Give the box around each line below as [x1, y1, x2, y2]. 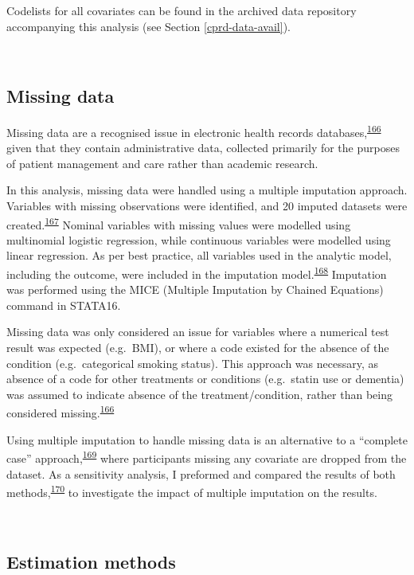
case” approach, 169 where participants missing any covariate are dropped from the [6, 448, 407, 466]
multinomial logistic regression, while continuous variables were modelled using [6, 231, 391, 248]
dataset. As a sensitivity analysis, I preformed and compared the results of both [6, 465, 396, 482]
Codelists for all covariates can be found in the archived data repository [6, 2, 357, 18]
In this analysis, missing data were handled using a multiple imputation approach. [6, 182, 408, 198]
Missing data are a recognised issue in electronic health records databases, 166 [6, 121, 381, 140]
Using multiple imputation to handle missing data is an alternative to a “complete [6, 431, 408, 448]
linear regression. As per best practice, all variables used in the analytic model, [6, 247, 392, 264]
